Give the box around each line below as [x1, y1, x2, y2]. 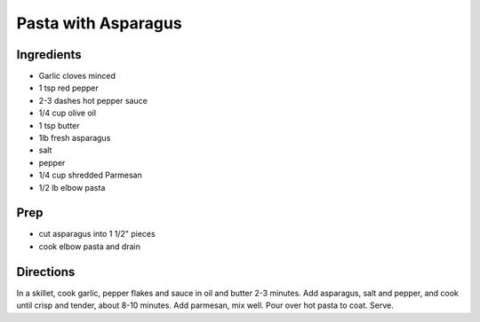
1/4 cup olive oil [38, 107, 97, 119]
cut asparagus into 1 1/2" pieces [38, 229, 156, 240]
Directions [16, 264, 76, 279]
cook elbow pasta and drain [38, 240, 141, 252]
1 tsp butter [38, 120, 80, 130]
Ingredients [16, 47, 82, 62]
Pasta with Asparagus [16, 13, 182, 33]
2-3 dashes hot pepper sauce [38, 95, 148, 106]
